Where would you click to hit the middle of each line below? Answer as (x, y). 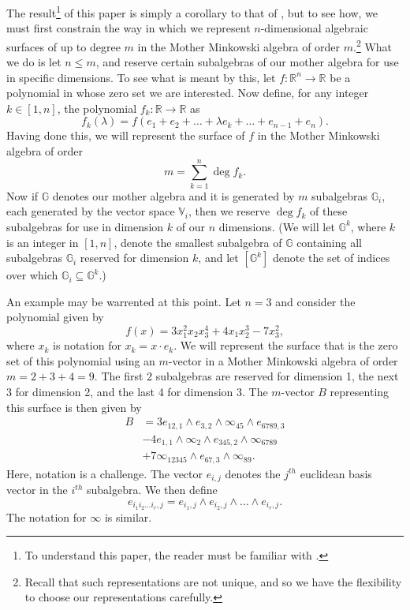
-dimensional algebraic (314, 28)
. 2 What (373, 45)
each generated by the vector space (91, 211)
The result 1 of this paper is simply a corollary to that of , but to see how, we (192, 11)
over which (32, 275)
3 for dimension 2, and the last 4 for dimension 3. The (137, 391)
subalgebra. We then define (152, 490)
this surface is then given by (74, 407)
